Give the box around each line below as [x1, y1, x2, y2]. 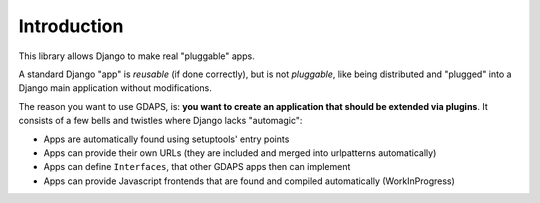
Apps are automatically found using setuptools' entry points [43, 133, 290, 145]
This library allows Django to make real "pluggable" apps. [18, 50, 255, 62]
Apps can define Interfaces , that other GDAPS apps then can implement [43, 161, 351, 173]
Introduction [18, 15, 124, 37]
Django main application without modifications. [18, 82, 212, 94]
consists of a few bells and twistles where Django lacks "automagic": [18, 115, 303, 127]
